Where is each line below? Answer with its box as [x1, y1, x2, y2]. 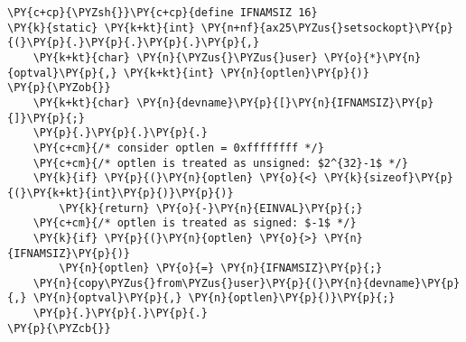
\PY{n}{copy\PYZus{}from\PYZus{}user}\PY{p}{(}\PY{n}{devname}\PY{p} [33, 276, 461, 290]
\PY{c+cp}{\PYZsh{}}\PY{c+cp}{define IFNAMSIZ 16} [7, 6, 318, 19]
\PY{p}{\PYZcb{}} [7, 321, 111, 335]
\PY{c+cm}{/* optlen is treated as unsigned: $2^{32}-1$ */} [33, 156, 408, 170]
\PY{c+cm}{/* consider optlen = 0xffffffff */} [33, 141, 324, 154]
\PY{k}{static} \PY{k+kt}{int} [7, 21, 195, 34]
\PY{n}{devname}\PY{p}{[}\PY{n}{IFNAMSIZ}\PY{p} [136, 96, 434, 109]
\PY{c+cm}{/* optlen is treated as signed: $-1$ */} [33, 217, 357, 230]
